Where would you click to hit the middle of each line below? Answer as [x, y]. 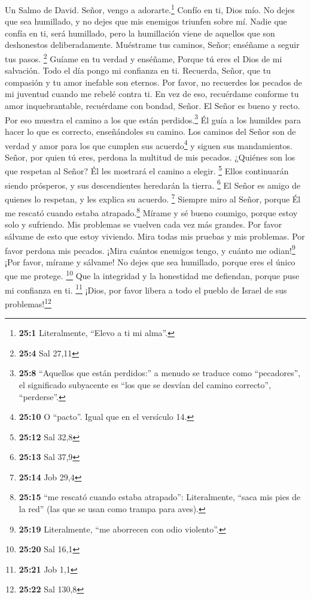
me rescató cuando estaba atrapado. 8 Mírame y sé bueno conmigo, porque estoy [151, 212]
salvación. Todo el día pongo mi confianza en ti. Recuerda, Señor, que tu [138, 70]
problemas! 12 [28, 302]
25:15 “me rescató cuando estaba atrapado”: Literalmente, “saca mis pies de [160, 497]
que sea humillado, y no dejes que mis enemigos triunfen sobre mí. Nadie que [146, 21]
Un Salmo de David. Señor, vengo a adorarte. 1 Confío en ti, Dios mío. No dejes [150, 9]
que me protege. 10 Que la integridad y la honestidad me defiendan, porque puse [152, 275]
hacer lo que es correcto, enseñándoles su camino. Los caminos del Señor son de [150, 131]
